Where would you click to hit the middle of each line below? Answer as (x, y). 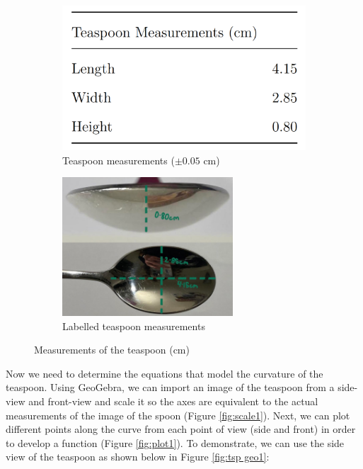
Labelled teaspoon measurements (134, 326)
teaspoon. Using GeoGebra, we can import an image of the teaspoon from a (170, 387)
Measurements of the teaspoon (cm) (112, 350)
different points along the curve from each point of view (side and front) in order (181, 429)
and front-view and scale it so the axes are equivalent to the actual (173, 401)
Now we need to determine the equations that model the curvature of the (165, 373)
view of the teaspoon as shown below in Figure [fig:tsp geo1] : (138, 457)
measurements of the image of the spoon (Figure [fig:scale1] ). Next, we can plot (178, 415)
